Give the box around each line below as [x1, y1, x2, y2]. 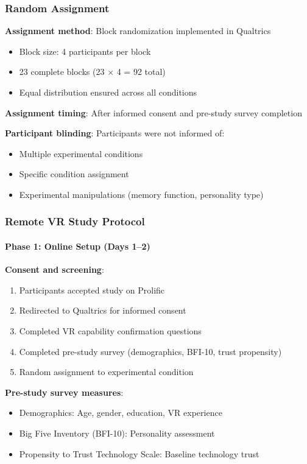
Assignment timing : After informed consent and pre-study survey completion [5, 106, 302, 119]
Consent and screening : [5, 263, 104, 276]
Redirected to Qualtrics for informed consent [19, 304, 186, 317]
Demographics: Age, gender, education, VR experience [19, 406, 222, 419]
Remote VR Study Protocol [5, 214, 145, 229]
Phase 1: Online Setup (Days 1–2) [5, 240, 150, 252]
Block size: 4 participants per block [19, 44, 151, 57]
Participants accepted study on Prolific [19, 283, 165, 296]
